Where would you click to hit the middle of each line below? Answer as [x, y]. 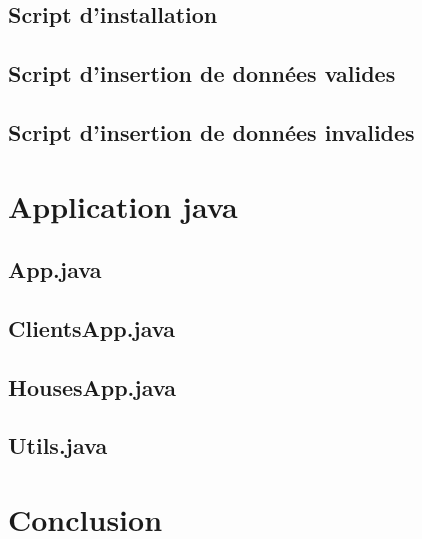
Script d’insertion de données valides [202, 73]
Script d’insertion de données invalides [211, 131]
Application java [123, 205]
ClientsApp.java [91, 327]
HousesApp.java [92, 386]
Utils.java [58, 445]
